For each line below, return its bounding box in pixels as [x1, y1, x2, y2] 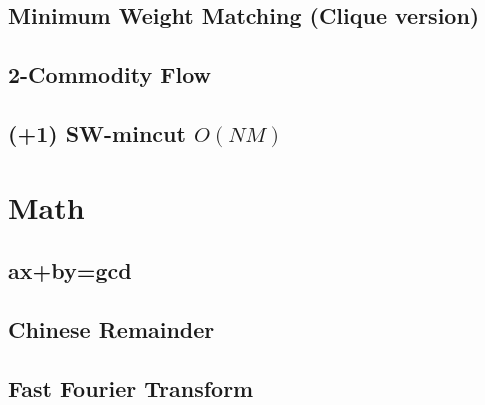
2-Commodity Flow [8, 59, 212, 90]
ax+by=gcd [8, 255, 132, 286]
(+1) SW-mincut [8, 117, 186, 148]
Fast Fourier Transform [8, 372, 254, 403]
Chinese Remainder [8, 313, 215, 344]
